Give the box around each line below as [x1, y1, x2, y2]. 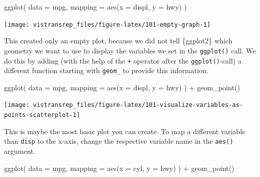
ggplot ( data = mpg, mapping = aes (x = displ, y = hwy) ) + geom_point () [4, 82, 240, 92]
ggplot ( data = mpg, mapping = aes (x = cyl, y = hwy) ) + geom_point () [4, 162, 235, 173]
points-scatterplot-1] [4, 111, 80, 119]
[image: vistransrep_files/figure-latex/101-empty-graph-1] [4, 21, 211, 28]
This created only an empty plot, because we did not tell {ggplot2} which [4, 35, 233, 46]
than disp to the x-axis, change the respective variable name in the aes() [4, 136, 234, 146]
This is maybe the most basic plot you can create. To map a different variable [4, 126, 245, 136]
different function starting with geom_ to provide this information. [4, 65, 209, 76]
